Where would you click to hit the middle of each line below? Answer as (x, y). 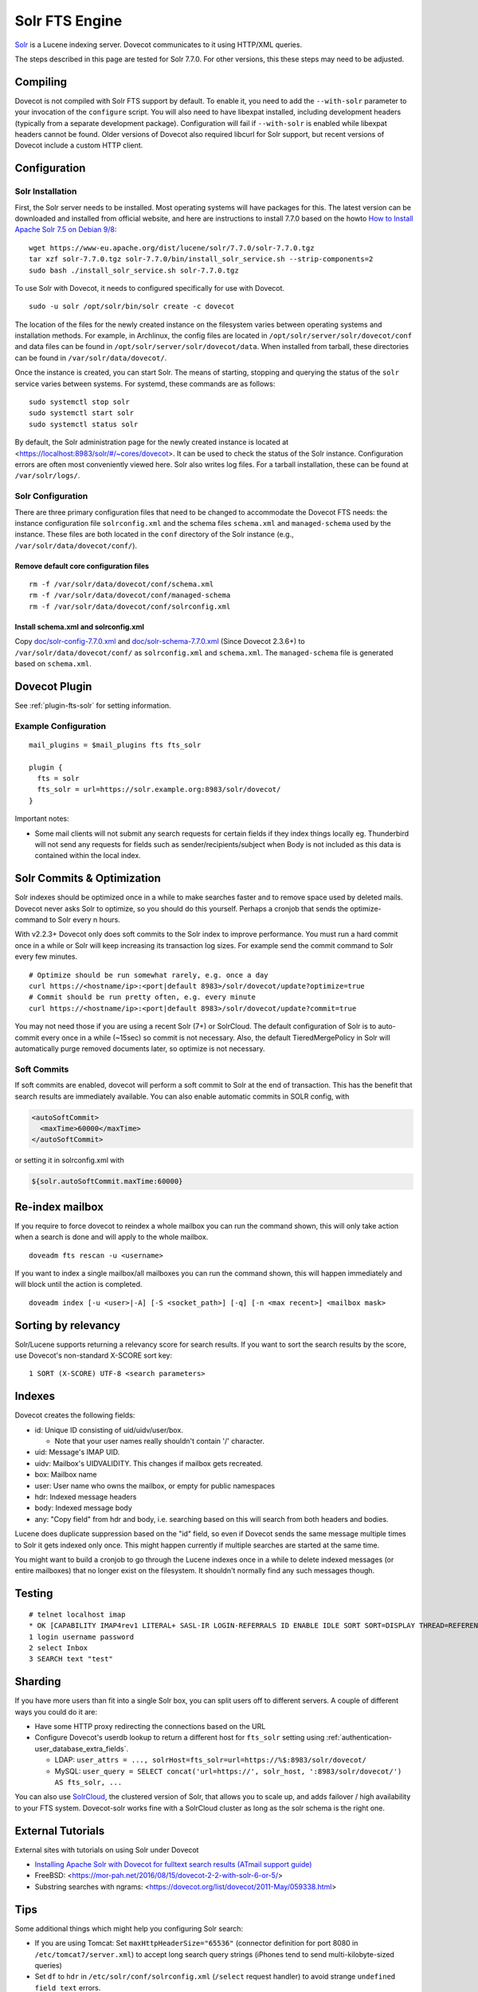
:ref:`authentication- (359, 1738)
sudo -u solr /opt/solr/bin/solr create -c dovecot (132, 306)
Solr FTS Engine (69, 21)
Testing (34, 1594)
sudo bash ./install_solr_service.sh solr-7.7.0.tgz (134, 270)
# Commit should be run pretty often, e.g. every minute (143, 997)
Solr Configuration (51, 496)
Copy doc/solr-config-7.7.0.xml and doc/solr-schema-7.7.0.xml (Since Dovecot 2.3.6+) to (160, 641)
